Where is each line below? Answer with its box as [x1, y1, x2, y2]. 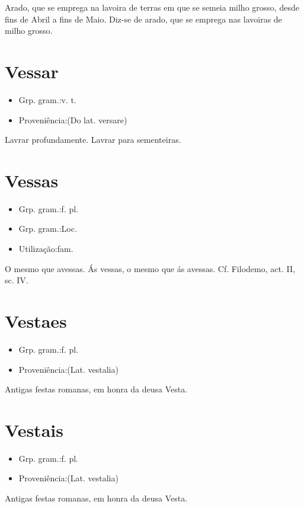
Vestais [5, 417, 63, 442]
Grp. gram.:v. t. [18, 93, 76, 106]
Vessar [5, 59, 59, 83]
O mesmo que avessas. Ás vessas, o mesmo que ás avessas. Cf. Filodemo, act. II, [5, 262, 295, 274]
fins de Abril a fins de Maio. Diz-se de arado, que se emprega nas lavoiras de [5, 12, 282, 25]
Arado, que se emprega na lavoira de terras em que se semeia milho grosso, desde [5, 1, 299, 13]
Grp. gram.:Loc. [18, 222, 77, 235]
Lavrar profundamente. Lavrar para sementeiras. [5, 133, 181, 146]
